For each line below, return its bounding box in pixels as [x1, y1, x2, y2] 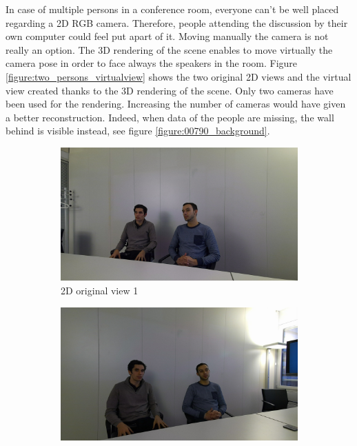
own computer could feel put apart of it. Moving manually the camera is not [6, 29, 329, 43]
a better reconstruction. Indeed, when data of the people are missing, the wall [6, 110, 334, 124]
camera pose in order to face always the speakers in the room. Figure [6, 56, 298, 70]
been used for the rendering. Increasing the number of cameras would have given [6, 97, 346, 111]
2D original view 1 [61, 283, 139, 298]
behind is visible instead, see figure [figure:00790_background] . [6, 123, 270, 138]
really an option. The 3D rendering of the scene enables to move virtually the [6, 42, 333, 57]
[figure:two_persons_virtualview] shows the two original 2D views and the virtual [6, 69, 351, 83]
